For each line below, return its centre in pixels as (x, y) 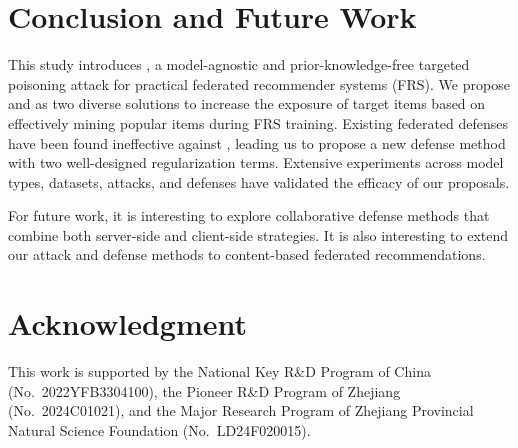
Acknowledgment (127, 323)
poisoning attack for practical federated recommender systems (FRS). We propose (259, 83)
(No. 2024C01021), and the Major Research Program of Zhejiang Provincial (241, 410)
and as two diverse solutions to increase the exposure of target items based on (247, 103)
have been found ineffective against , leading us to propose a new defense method (257, 142)
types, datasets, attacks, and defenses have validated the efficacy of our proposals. (259, 181)
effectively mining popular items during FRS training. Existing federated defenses (258, 122)
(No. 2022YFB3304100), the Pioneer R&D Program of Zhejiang (204, 390)
